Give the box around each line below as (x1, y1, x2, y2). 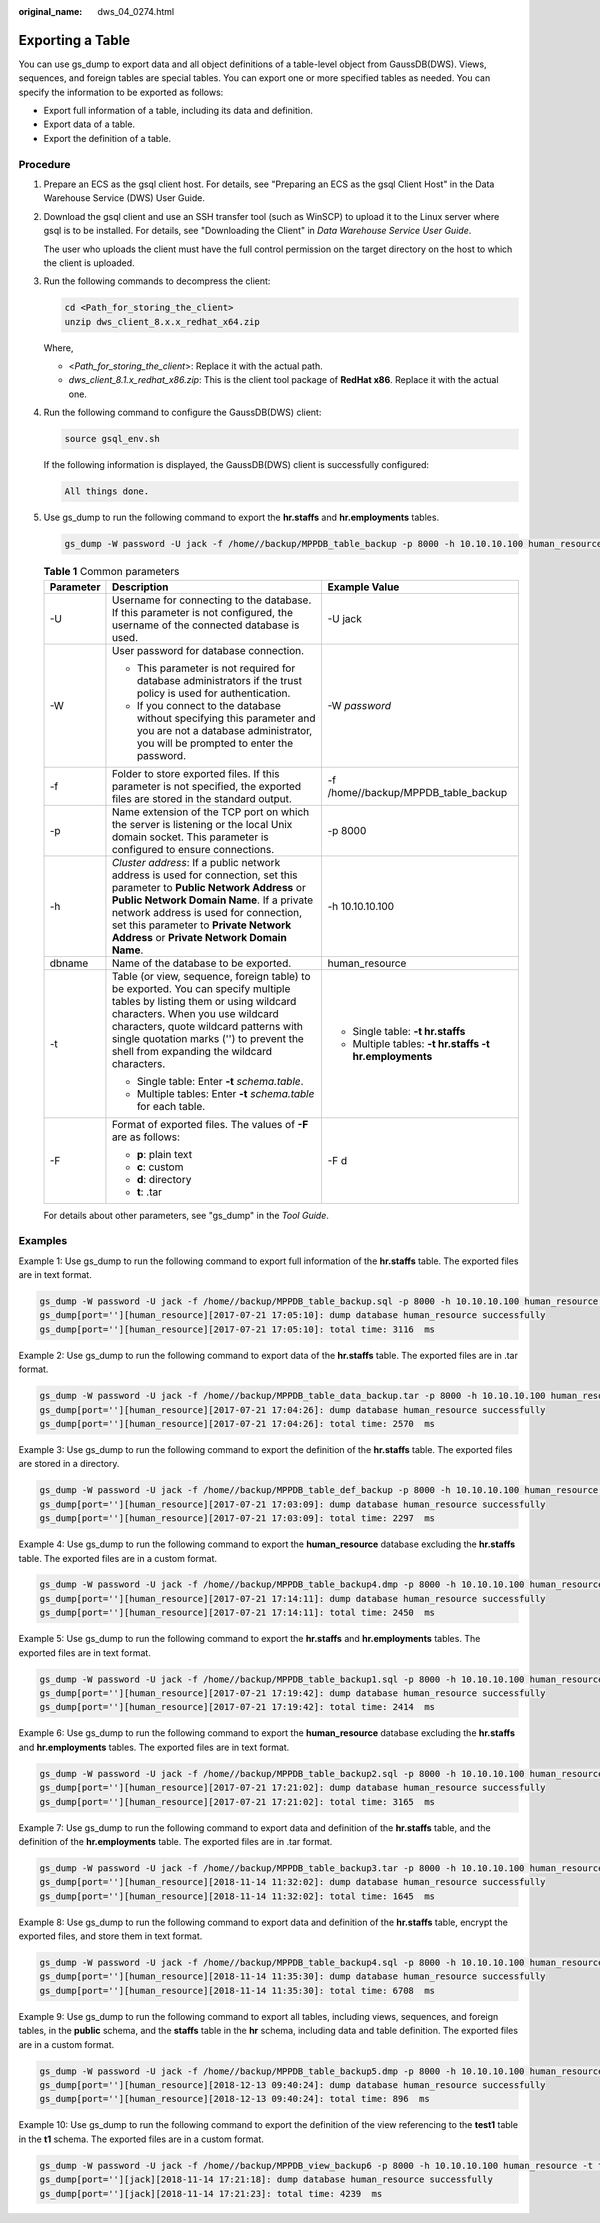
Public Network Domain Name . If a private (111, 893, 314, 907)
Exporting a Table (18, 31, 130, 49)
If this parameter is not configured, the (111, 605, 294, 619)
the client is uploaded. (43, 256, 135, 269)
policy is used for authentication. (136, 686, 291, 700)
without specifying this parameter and (136, 711, 316, 725)
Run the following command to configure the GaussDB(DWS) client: (43, 406, 322, 419)
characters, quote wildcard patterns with (111, 1019, 304, 1033)
